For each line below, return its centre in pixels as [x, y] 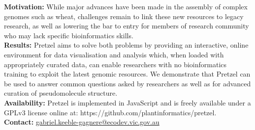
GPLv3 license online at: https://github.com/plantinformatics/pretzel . [110, 112]
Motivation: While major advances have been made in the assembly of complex [126, 6]
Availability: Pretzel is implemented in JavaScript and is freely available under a [127, 102]
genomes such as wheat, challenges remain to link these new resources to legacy [124, 16]
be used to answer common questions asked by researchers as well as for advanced [127, 83]
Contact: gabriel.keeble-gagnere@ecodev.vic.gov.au [82, 122]
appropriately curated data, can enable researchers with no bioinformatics [115, 64]
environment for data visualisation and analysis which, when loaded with [114, 54]
